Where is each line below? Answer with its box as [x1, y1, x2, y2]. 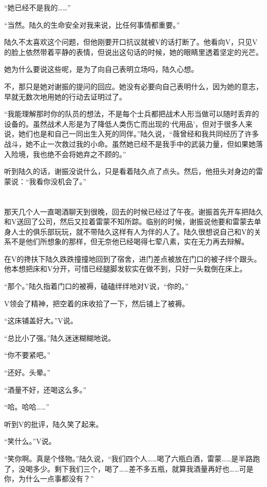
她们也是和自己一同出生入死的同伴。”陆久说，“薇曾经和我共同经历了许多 [18, 128, 259, 139]
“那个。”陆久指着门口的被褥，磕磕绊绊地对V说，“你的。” [4, 281, 188, 291]
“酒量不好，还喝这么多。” [4, 384, 87, 395]
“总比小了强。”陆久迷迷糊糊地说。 [4, 332, 116, 343]
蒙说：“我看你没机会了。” [4, 176, 87, 186]
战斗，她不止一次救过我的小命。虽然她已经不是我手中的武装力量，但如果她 [4, 138, 256, 149]
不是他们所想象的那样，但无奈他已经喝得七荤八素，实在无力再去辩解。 [11, 236, 249, 247]
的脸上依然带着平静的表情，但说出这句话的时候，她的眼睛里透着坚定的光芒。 [4, 46, 263, 57]
